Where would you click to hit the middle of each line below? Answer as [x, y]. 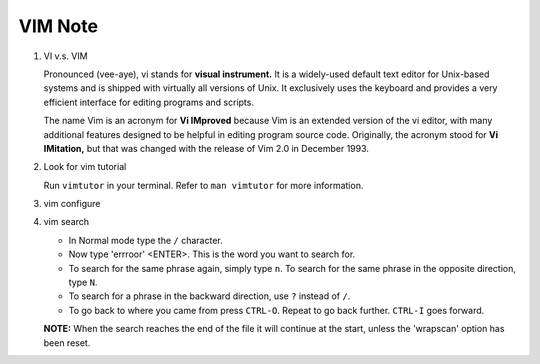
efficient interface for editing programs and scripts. [149, 102]
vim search [66, 222]
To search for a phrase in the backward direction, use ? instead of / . [209, 296]
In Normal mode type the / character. [146, 240]
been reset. [67, 342]
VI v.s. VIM [66, 56]
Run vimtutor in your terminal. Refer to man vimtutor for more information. [203, 185]
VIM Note [58, 26]
